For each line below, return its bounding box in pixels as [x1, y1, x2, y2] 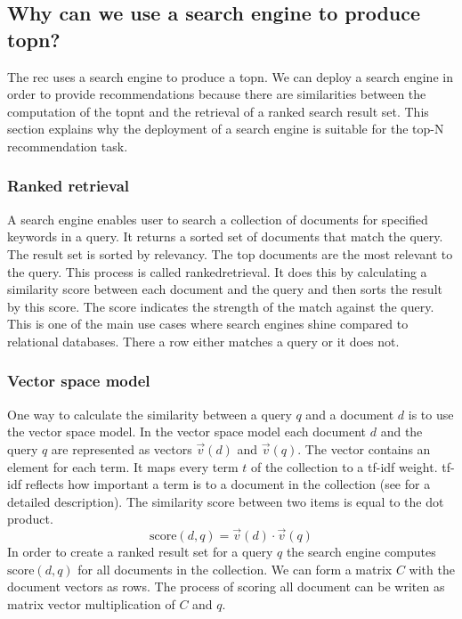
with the [409, 559, 455, 578]
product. [7, 509, 53, 528]
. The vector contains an [297, 439, 431, 458]
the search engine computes [286, 542, 436, 561]
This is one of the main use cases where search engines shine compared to [7, 314, 409, 333]
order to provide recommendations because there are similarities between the [7, 85, 426, 103]
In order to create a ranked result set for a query [7, 542, 273, 561]
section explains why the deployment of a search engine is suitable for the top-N [7, 119, 444, 138]
